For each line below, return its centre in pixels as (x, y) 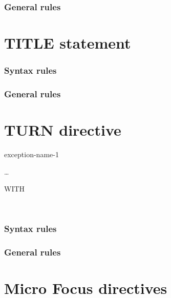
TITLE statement (68, 43)
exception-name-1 (31, 154)
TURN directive (63, 130)
